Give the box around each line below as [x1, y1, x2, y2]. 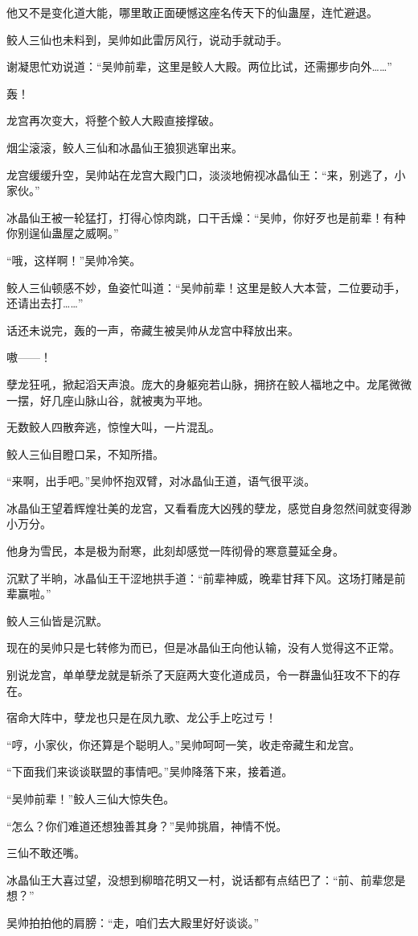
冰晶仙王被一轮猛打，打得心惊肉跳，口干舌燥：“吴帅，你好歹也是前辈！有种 [6, 208, 406, 225]
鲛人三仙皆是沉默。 [6, 612, 108, 629]
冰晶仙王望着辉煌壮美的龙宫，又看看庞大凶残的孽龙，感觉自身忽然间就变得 [6, 499, 400, 516]
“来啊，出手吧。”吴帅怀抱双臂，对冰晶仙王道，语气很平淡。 [6, 472, 316, 489]
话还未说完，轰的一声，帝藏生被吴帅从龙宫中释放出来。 [6, 321, 299, 338]
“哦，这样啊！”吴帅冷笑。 [6, 251, 141, 268]
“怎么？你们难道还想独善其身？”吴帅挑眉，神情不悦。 [6, 817, 288, 834]
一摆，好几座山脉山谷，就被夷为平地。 [6, 391, 209, 408]
